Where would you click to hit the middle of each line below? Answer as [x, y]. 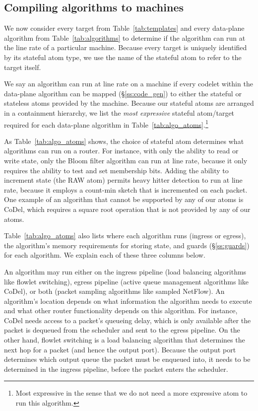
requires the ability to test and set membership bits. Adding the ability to [116, 170]
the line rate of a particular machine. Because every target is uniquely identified [126, 47]
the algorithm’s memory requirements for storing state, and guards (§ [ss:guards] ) [127, 245]
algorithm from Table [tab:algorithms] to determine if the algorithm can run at [125, 37]
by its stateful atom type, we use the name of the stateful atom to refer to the [123, 57]
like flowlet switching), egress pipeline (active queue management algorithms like [127, 281]
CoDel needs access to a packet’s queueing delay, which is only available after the [128, 320]
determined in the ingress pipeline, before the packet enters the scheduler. [116, 369]
